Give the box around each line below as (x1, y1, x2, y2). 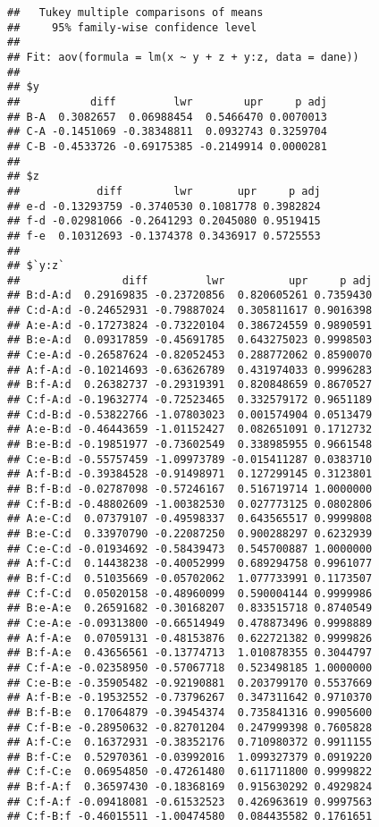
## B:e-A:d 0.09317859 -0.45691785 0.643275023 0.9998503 (7, 333, 373, 347)
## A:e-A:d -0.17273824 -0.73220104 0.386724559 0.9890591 (7, 318, 373, 332)
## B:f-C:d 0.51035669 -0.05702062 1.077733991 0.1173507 (7, 571, 373, 585)
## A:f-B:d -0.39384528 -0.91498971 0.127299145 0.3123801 (7, 468, 373, 481)
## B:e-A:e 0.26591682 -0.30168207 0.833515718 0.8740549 (7, 602, 373, 615)
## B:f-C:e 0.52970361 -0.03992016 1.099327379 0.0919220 (7, 750, 373, 764)
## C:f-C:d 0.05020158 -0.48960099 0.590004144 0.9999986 (7, 586, 373, 600)
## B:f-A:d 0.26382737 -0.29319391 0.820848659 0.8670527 (7, 378, 373, 392)
